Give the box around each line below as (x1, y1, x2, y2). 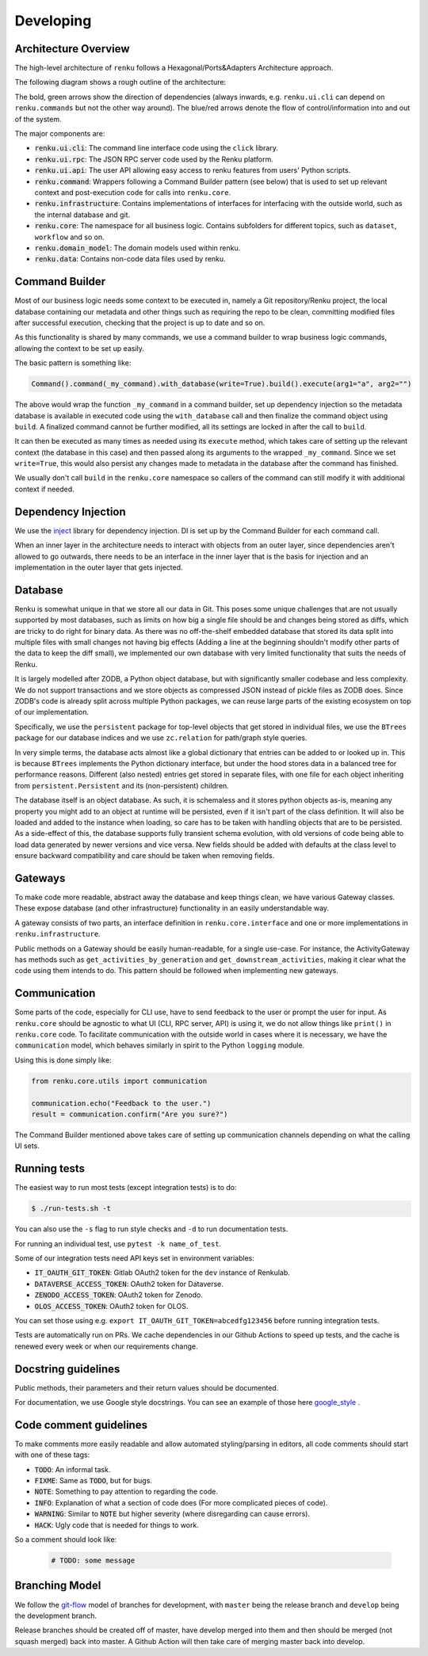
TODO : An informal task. (34, 1464, 111, 1474)
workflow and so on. (34, 232, 105, 242)
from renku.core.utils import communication (31, 1076, 208, 1086)
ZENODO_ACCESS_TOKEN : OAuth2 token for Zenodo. (34, 1290, 204, 1299)
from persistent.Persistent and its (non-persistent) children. (14, 780, 229, 790)
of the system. (14, 114, 63, 124)
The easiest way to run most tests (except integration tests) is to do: (14, 1183, 237, 1192)
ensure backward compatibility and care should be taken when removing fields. (14, 851, 275, 860)
